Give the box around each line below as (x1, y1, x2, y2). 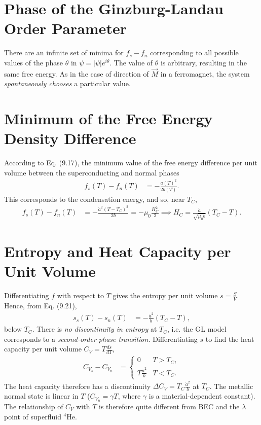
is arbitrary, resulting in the (160, 57, 247, 67)
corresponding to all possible (150, 47, 239, 58)
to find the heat (205, 333, 254, 344)
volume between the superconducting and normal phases (4, 167, 179, 178)
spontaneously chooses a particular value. (4, 78, 131, 89)
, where (118, 391, 141, 401)
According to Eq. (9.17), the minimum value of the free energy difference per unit (4, 157, 257, 168)
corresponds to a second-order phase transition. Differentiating (4, 333, 198, 344)
